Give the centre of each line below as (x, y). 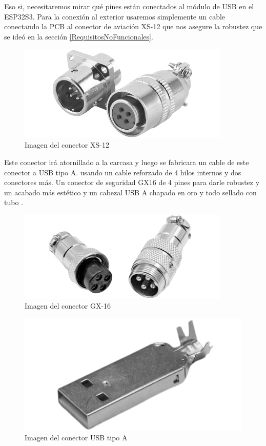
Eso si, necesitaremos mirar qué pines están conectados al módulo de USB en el (129, 6)
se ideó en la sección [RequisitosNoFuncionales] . (79, 36)
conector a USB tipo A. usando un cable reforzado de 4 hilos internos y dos (123, 172)
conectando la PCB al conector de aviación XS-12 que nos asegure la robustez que (133, 26)
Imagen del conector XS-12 (67, 145)
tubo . (14, 202)
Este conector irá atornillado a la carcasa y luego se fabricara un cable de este (127, 162)
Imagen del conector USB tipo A (76, 438)
